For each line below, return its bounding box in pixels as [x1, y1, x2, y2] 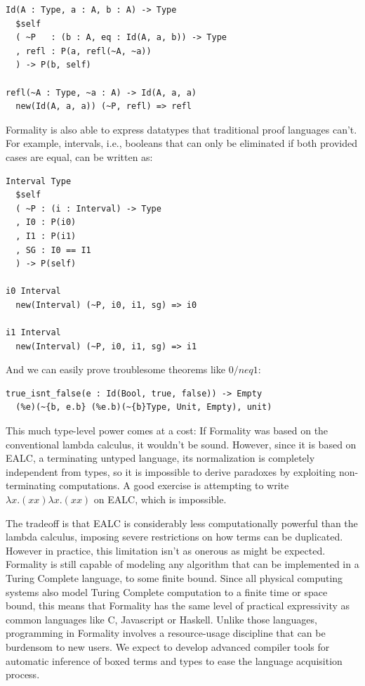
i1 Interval [6, 328, 61, 338]
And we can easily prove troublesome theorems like [6, 362, 225, 377]
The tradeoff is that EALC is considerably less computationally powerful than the [6, 515, 358, 530]
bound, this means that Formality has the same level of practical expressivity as [6, 598, 350, 613]
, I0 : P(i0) [15, 217, 77, 228]
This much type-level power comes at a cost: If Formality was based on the [6, 423, 328, 438]
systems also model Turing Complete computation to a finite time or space [6, 584, 328, 599]
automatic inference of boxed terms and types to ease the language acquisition [6, 653, 343, 668]
